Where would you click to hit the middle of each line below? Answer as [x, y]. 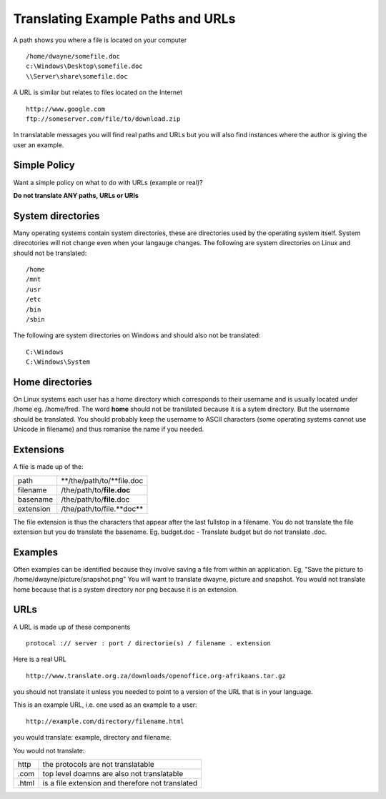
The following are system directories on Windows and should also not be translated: [137, 335]
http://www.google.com [66, 109]
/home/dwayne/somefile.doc [73, 56]
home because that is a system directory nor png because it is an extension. [126, 589]
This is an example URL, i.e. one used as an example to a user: [105, 705]
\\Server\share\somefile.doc [77, 76]
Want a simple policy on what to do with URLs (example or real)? [108, 182]
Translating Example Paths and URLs [124, 19]
